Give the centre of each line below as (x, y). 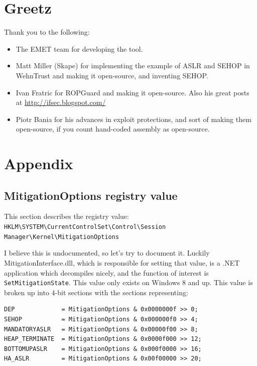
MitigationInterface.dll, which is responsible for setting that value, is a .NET (122, 262)
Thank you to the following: (47, 32)
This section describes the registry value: (67, 216)
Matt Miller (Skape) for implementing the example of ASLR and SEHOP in (133, 66)
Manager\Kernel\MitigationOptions (62, 237)
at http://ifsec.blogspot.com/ (61, 102)
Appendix (39, 163)
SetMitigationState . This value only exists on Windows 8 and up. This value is (128, 282)
